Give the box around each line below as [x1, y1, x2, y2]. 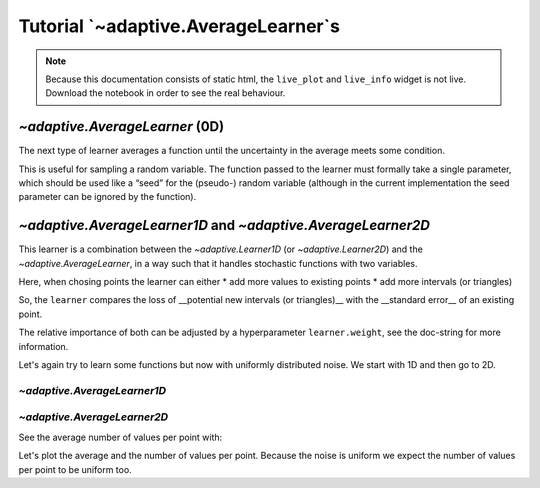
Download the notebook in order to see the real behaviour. [45, 87, 286, 99]
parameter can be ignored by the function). [18, 191, 197, 203]
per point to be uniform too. [18, 463, 132, 475]
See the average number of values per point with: [18, 431, 223, 443]
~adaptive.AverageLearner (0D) [18, 118, 225, 135]
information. [18, 340, 69, 352]
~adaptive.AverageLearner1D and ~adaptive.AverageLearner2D [18, 217, 430, 234]
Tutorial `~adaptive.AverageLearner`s [18, 15, 340, 37]
